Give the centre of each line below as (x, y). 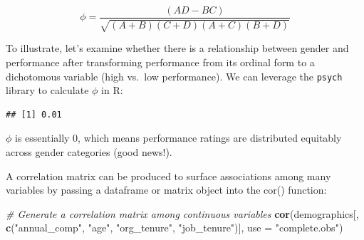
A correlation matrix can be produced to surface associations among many (168, 176)
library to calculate (47, 90)
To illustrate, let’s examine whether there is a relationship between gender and (177, 48)
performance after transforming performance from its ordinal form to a (160, 62)
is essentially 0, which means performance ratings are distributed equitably (178, 138)
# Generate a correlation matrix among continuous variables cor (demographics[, (182, 213)
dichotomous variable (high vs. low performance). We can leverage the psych (174, 76)
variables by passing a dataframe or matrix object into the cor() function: (166, 190)
